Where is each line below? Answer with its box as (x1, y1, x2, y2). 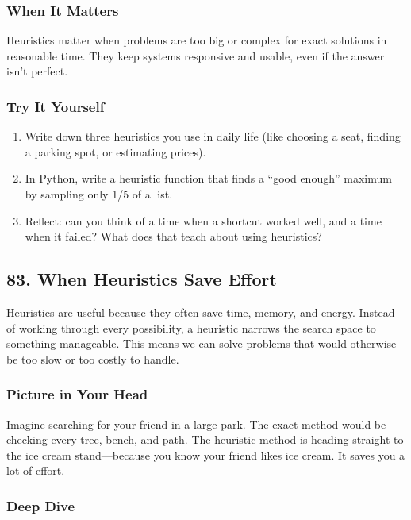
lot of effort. (6, 462, 65, 479)
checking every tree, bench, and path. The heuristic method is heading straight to (6, 431, 404, 448)
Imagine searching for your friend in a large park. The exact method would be (6, 415, 386, 432)
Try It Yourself (6, 96, 105, 116)
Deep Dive (6, 495, 75, 515)
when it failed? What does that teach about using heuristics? (25, 228, 322, 245)
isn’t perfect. (6, 63, 68, 79)
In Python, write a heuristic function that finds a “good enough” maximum (25, 170, 392, 187)
